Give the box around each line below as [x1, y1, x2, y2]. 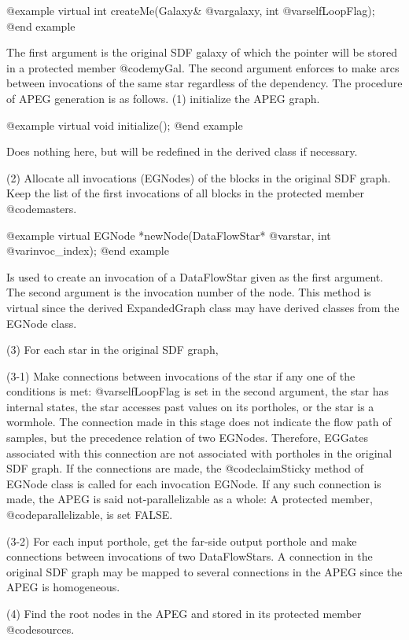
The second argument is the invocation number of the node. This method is [6, 284, 371, 300]
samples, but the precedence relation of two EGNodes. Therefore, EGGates [6, 429, 369, 446]
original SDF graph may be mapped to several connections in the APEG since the [6, 563, 403, 579]
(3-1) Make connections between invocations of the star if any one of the [6, 367, 356, 384]
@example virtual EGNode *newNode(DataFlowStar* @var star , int [6, 226, 331, 243]
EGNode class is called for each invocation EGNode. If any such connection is [6, 475, 381, 491]
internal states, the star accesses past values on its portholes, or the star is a [6, 398, 374, 414]
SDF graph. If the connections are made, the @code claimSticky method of [6, 460, 364, 476]
